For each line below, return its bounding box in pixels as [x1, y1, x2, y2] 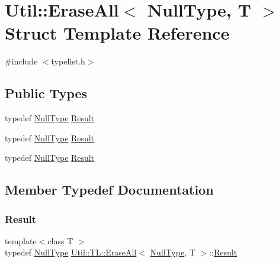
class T [47, 234, 73, 247]
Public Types [5, 84, 88, 102]
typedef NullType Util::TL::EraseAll [5, 246, 137, 258]
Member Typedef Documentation [5, 180, 214, 199]
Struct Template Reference [5, 21, 230, 45]
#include [5, 55, 38, 67]
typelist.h [51, 55, 85, 67]
